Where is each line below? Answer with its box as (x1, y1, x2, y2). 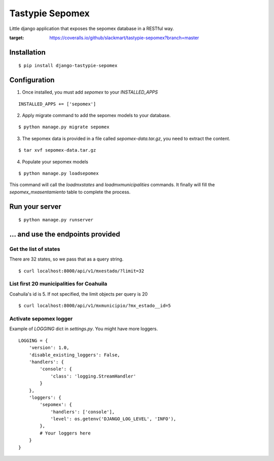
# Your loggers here (40, 430, 91, 436)
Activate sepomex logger (9, 315, 73, 323)
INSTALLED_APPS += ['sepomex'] (18, 101, 96, 107)
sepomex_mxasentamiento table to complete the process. (9, 189, 131, 195)
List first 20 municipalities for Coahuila (9, 280, 108, 287)
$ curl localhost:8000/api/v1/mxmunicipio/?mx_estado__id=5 (18, 303, 171, 309)
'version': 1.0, (28, 345, 70, 351)
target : (9, 35, 24, 41)
